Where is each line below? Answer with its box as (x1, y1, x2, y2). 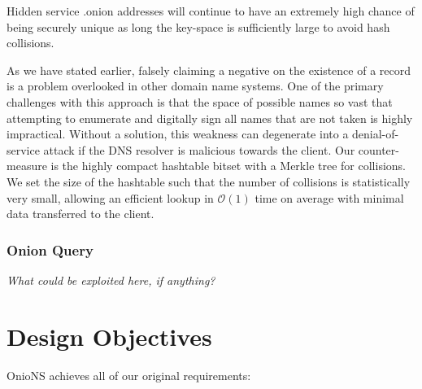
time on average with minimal (255, 189, 404, 206)
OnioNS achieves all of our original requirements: (7, 366, 251, 383)
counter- (358, 141, 399, 158)
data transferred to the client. (7, 205, 154, 222)
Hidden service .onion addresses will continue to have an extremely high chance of (7, 2, 415, 19)
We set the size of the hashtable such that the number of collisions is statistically (7, 173, 411, 190)
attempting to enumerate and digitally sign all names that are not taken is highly (7, 109, 413, 126)
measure (7, 157, 47, 174)
